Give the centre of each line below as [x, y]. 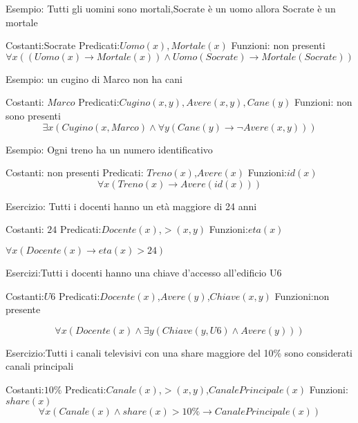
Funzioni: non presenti [278, 45]
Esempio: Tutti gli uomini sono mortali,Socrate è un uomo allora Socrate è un [171, 8]
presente [23, 309]
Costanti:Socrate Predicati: [63, 45]
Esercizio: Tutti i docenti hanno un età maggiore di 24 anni [131, 206]
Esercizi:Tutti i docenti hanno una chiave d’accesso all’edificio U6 [144, 272]
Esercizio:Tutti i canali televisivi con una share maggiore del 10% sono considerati [179, 352]
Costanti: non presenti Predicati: [75, 172]
